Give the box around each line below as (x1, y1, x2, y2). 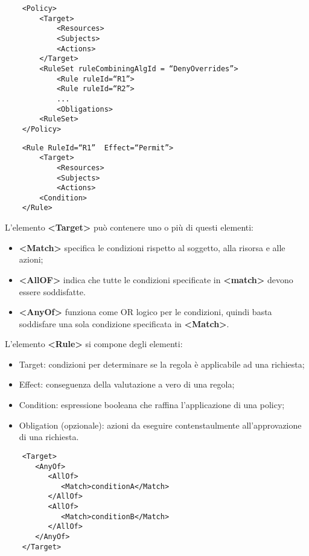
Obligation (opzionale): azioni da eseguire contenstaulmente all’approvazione (19, 418, 302, 431)
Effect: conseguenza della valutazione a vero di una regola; (19, 378, 235, 391)
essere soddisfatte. (19, 285, 86, 298)
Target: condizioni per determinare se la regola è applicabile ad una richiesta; (19, 357, 305, 370)
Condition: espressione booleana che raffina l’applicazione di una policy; (19, 398, 285, 411)
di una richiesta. (19, 430, 79, 443)
